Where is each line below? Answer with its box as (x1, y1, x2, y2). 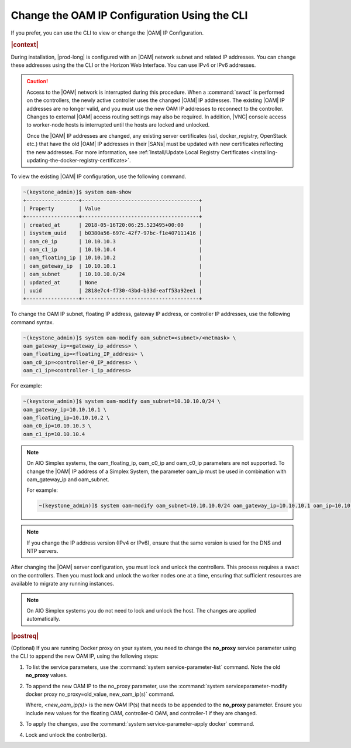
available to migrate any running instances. (11, 580, 115, 587)
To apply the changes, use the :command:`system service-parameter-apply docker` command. (25, 720, 254, 727)
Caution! (26, 78, 49, 85)
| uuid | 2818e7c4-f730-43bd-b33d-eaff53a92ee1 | (23, 287, 202, 294)
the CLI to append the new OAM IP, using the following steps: (11, 652, 159, 659)
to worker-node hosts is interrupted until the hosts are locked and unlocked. (26, 121, 210, 128)
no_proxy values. (25, 672, 68, 679)
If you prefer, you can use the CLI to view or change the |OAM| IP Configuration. (11, 29, 204, 36)
